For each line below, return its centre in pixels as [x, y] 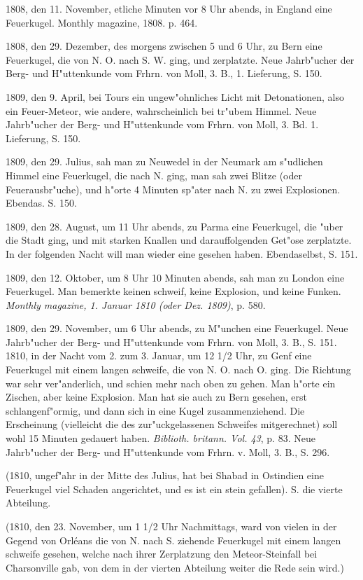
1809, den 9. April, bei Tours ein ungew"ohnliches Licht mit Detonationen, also [175, 96]
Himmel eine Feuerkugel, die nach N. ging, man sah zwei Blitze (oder [154, 175]
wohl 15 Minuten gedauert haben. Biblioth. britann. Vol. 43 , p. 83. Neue [161, 438]
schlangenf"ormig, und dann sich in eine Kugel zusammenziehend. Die [155, 410]
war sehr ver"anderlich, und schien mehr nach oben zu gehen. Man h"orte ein [171, 383]
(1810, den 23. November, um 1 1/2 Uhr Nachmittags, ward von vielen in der [171, 526]
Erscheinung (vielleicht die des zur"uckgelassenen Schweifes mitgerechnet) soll [172, 424]
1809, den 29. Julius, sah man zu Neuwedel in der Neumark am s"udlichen [164, 161]
